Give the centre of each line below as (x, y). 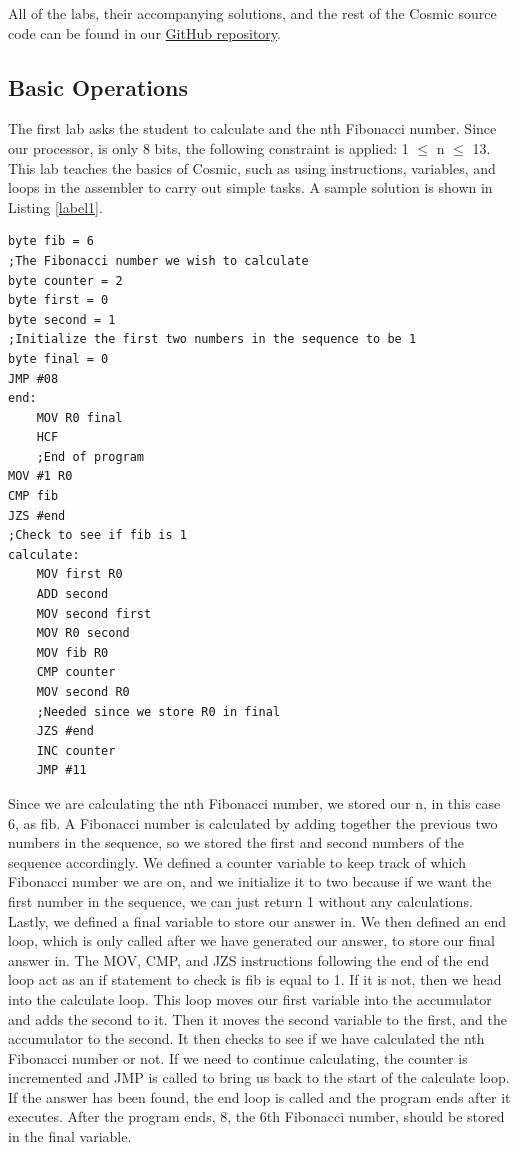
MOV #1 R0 (40, 476)
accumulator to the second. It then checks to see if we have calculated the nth (246, 1038)
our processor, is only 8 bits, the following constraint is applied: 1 (208, 147)
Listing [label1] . (55, 206)
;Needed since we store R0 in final (158, 711)
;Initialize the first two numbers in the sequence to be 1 (212, 339)
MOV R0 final (79, 417)
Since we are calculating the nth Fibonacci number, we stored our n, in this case (254, 802)
